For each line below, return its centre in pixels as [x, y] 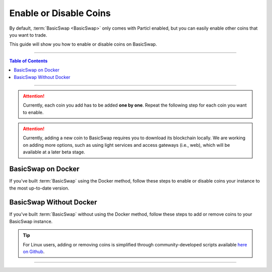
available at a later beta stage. [54, 152]
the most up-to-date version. [39, 188]
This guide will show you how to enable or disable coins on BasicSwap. [83, 44]
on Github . [34, 252]
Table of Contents [28, 61]
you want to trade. [28, 35]
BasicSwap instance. [31, 221]
